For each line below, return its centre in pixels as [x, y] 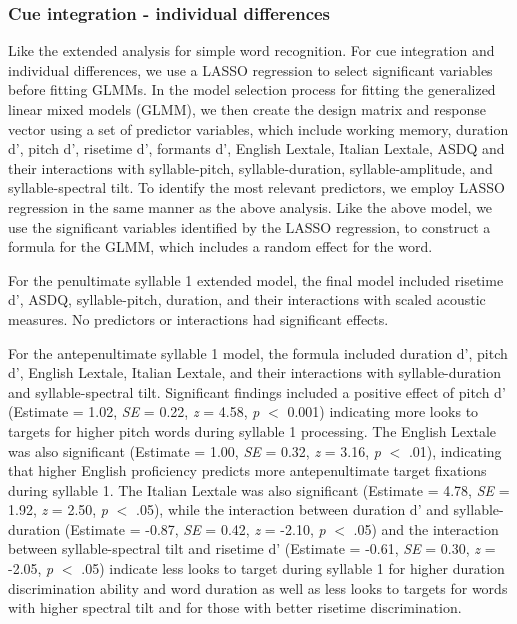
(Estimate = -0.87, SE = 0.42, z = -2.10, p [195, 528]
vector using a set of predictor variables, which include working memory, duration [258, 128]
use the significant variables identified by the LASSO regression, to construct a [249, 226]
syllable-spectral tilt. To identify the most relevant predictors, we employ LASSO [256, 187]
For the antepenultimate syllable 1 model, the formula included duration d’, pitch [258, 352]
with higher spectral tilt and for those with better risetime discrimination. [235, 607]
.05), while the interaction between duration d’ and [292, 509]
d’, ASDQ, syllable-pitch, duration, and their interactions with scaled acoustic [247, 299]
